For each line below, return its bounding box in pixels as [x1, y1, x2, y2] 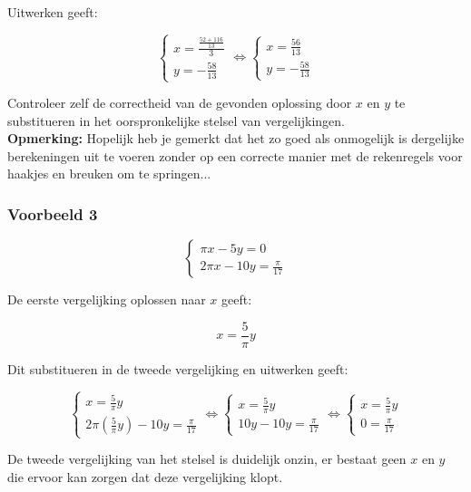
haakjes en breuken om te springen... [7, 164, 211, 183]
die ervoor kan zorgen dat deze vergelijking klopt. [7, 467, 283, 486]
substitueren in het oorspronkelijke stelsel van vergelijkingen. [7, 111, 345, 130]
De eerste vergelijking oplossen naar [7, 290, 206, 309]
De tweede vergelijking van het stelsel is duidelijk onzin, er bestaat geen [7, 449, 407, 468]
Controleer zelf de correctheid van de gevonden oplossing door [7, 93, 352, 112]
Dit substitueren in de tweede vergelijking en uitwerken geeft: [7, 359, 348, 378]
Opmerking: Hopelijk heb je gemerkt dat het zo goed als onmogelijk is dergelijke [7, 129, 465, 148]
